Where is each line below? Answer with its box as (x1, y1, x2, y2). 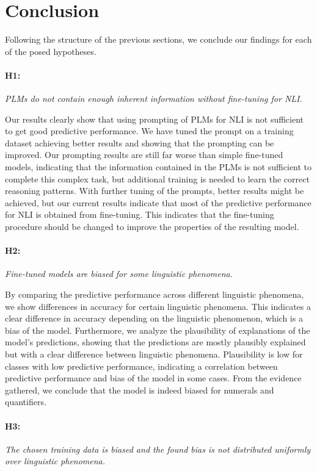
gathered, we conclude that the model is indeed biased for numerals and (5, 383, 274, 396)
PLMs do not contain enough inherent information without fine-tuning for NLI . (5, 92, 302, 105)
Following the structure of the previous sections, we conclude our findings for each (5, 33, 312, 46)
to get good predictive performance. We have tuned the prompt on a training (5, 124, 294, 137)
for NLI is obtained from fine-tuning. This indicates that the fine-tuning (5, 208, 274, 221)
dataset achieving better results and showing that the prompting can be (5, 136, 274, 149)
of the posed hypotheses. (5, 45, 97, 57)
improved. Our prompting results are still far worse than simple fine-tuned (5, 148, 283, 161)
